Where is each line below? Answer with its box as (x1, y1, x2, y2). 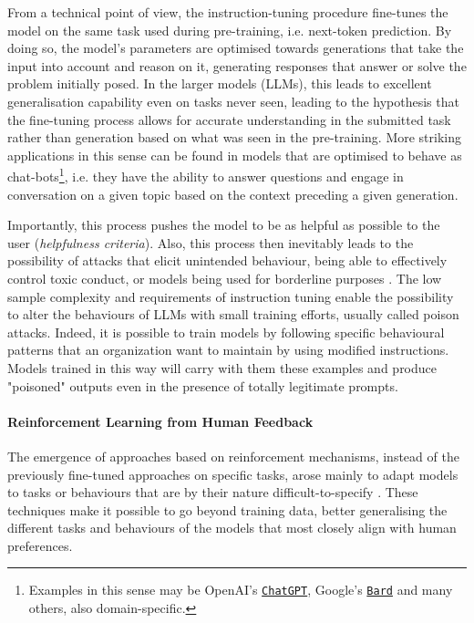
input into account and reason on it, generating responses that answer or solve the (7, 56, 467, 75)
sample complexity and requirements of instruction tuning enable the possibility (7, 286, 454, 306)
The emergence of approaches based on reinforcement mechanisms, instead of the (7, 446, 459, 465)
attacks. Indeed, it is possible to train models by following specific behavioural (7, 322, 445, 341)
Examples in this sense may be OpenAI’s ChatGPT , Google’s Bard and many (28, 580, 453, 599)
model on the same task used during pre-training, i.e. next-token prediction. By (7, 20, 452, 39)
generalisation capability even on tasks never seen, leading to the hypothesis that (7, 91, 459, 110)
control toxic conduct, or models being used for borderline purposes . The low (7, 268, 442, 287)
